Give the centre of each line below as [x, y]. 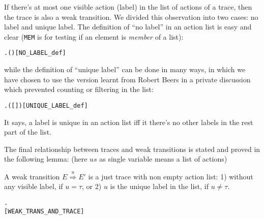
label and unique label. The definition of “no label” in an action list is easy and [128, 27]
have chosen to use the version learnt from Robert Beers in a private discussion [127, 79]
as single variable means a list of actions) [163, 159]
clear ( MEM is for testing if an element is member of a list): [94, 36]
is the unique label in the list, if [159, 186]
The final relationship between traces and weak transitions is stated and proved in [132, 149]
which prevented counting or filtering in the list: [79, 89]
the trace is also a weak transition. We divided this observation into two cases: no [131, 17]
